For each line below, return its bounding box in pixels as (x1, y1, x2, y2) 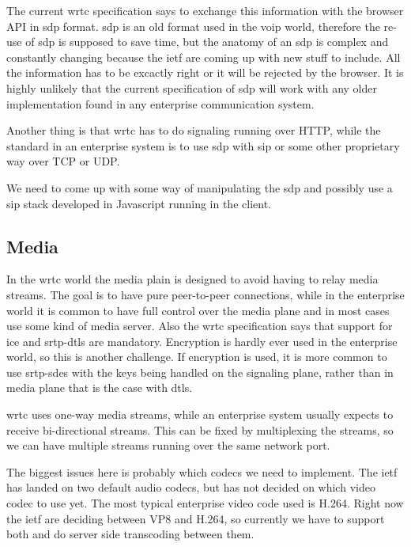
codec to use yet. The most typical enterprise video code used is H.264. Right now (6, 495, 404, 511)
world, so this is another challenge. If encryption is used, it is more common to (6, 348, 387, 365)
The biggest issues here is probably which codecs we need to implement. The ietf (6, 463, 398, 480)
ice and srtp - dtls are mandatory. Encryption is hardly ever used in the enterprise (6, 332, 398, 349)
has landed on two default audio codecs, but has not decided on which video (6, 479, 375, 496)
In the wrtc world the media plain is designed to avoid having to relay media (6, 271, 379, 287)
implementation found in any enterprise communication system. (6, 95, 315, 112)
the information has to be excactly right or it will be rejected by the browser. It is (6, 64, 404, 81)
